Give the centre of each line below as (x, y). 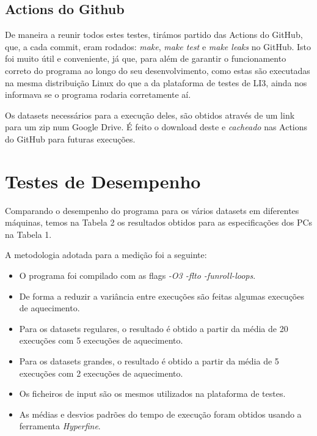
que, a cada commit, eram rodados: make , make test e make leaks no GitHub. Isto (158, 46)
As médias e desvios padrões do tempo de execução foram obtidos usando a (160, 414)
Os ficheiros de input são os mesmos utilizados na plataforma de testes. (152, 394)
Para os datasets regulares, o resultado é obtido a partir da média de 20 (154, 328)
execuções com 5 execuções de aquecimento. (101, 340)
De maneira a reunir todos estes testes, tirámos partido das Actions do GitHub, (154, 35)
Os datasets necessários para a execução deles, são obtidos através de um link (150, 115)
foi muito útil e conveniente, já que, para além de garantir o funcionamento (146, 58)
